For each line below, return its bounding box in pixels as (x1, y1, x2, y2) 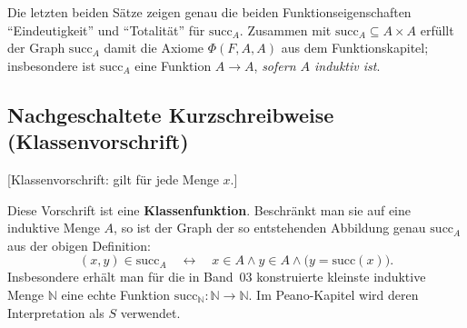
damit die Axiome (104, 38, 204, 57)
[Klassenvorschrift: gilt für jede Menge (7, 169, 219, 188)
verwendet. (120, 303, 181, 322)
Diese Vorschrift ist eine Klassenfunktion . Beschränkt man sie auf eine (7, 200, 411, 219)
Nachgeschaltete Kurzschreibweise (7, 100, 334, 128)
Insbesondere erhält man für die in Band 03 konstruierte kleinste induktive (7, 267, 426, 286)
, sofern (253, 55, 296, 75)
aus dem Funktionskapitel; (281, 38, 429, 57)
